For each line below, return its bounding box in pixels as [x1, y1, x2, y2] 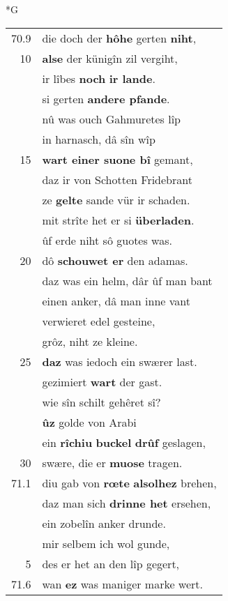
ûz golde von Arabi [42, 413, 137, 430]
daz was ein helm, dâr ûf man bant [42, 272, 213, 289]
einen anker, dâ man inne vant [42, 292, 190, 309]
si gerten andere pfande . [42, 90, 170, 107]
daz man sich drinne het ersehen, [42, 494, 211, 511]
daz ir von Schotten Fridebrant [42, 171, 192, 188]
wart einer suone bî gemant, [42, 151, 193, 167]
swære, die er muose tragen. [42, 454, 183, 471]
